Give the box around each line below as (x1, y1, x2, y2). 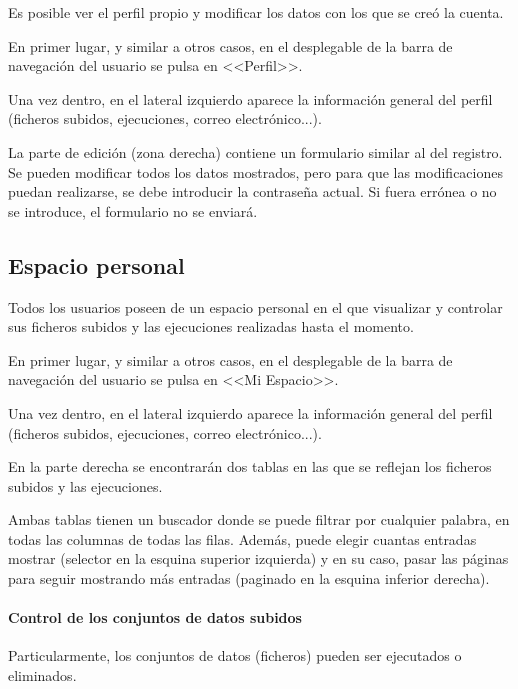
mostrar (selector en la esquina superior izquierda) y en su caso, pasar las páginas (8, 548, 509, 569)
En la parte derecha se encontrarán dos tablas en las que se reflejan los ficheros (8, 456, 492, 477)
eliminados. (8, 665, 77, 686)
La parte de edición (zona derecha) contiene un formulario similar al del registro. (8, 141, 503, 162)
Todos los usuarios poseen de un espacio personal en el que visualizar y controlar (8, 296, 503, 317)
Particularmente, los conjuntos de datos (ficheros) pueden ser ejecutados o (8, 645, 462, 666)
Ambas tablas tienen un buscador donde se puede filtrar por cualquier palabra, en (8, 509, 510, 530)
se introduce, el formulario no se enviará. (8, 200, 258, 221)
